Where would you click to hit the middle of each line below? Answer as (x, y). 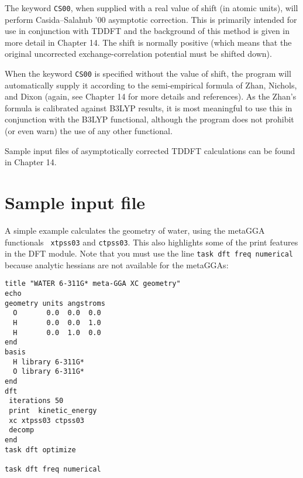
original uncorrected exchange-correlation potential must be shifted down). (138, 54)
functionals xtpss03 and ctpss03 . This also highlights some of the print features (151, 242)
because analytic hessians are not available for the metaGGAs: (117, 264)
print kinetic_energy (53, 411)
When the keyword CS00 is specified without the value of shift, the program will (148, 74)
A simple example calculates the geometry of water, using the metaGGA (135, 230)
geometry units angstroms (55, 303)
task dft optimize (40, 450)
